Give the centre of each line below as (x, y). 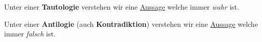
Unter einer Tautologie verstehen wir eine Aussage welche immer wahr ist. (122, 7)
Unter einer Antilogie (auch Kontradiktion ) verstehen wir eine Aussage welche (131, 24)
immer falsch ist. (30, 34)
